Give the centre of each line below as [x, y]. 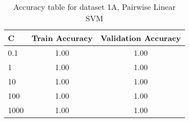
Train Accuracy [62, 38]
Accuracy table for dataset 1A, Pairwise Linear [94, 7]
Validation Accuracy [141, 38]
